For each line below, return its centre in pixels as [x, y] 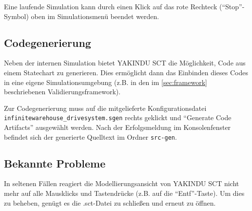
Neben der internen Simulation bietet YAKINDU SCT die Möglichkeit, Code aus [125, 63]
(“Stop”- [232, 6]
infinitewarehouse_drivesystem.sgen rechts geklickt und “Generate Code [118, 117]
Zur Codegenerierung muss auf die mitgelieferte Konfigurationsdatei [105, 108]
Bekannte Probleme [55, 163]
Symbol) [16, 16]
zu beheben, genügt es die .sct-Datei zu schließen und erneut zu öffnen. [110, 202]
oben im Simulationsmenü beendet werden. [95, 16]
